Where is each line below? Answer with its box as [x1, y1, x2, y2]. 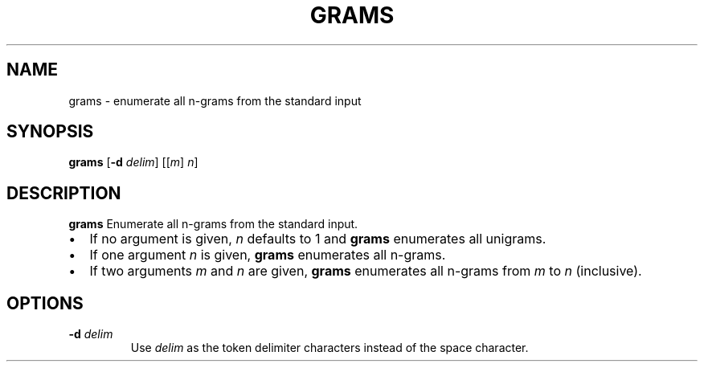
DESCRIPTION [6, 182, 121, 203]
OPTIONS [6, 292, 84, 313]
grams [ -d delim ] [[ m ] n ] [68, 155, 199, 170]
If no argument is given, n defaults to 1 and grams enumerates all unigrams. [89, 231, 546, 247]
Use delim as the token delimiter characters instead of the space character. [130, 341, 529, 355]
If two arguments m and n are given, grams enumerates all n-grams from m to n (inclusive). [89, 263, 642, 280]
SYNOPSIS [6, 121, 94, 142]
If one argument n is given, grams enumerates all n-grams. [89, 247, 446, 264]
